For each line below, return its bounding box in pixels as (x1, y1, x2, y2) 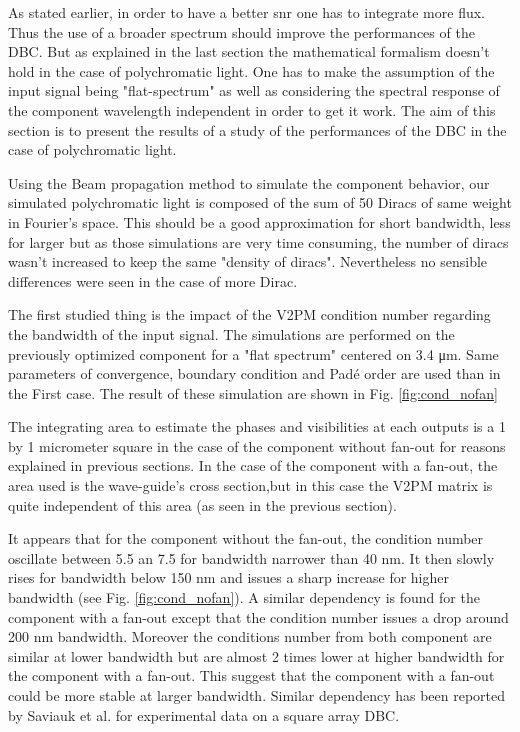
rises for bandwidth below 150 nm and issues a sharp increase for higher (8, 567, 449, 588)
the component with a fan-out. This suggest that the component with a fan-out (8, 665, 495, 686)
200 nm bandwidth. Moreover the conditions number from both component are (8, 626, 492, 647)
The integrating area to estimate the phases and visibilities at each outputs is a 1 (8, 416, 506, 437)
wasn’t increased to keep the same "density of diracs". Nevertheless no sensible (8, 251, 488, 272)
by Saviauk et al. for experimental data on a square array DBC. (8, 704, 400, 725)
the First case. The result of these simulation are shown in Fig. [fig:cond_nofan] (8, 382, 498, 403)
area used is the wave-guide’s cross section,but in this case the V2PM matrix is (8, 475, 493, 496)
